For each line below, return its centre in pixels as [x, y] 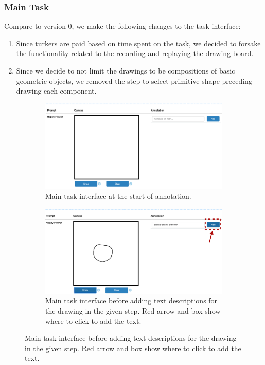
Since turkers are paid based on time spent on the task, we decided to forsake [138, 43]
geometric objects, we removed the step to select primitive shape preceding [134, 80]
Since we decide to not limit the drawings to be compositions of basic [126, 70]
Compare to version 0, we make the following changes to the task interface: [122, 26]
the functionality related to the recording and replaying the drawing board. [135, 53]
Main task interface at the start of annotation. [118, 196]
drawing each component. [56, 91]
